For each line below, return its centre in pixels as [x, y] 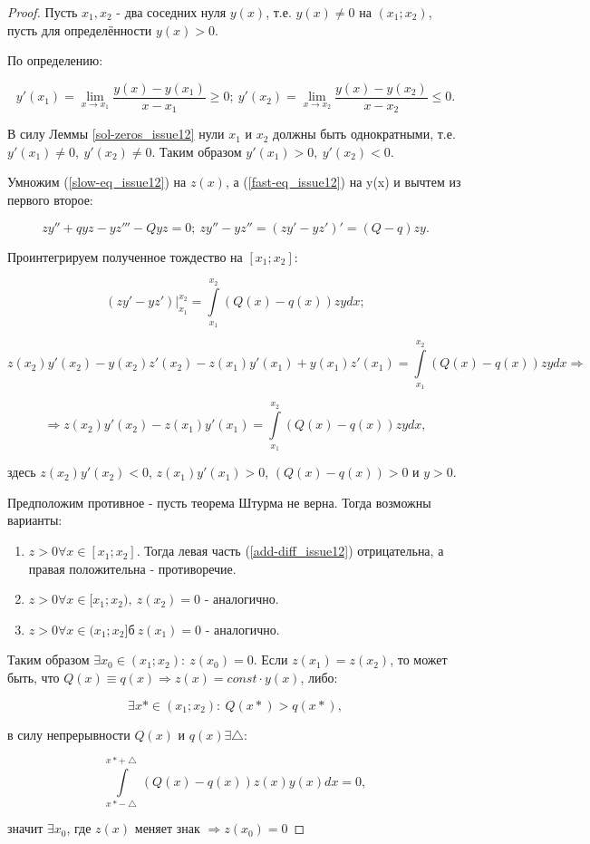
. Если [271, 660]
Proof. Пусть [43, 12]
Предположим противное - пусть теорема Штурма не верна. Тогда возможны [219, 502]
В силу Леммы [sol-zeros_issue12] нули [116, 134]
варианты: [35, 520]
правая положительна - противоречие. [132, 568]
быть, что [34, 678]
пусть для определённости [80, 29]
